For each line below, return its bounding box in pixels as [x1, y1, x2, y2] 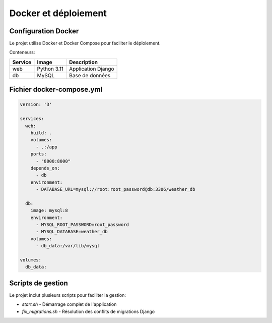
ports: [30, 151, 47, 157]
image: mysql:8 [30, 207, 68, 213]
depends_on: [30, 165, 60, 171]
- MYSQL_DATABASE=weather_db [36, 229, 108, 235]
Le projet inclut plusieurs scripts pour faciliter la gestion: [9, 292, 126, 298]
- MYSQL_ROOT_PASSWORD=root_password [36, 222, 129, 228]
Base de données [69, 72, 111, 79]
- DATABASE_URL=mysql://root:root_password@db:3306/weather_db [36, 187, 195, 192]
